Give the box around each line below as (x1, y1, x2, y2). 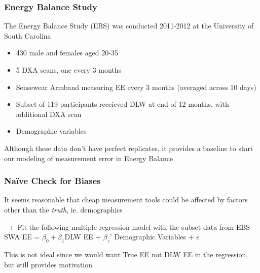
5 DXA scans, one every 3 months (16, 65, 122, 75)
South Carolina (4, 30, 51, 41)
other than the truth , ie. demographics (4, 204, 123, 215)
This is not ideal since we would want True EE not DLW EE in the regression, (4, 249, 248, 259)
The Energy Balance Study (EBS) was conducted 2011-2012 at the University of (4, 20, 254, 31)
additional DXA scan (16, 108, 82, 119)
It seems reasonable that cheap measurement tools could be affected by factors (4, 194, 248, 205)
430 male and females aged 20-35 (16, 47, 118, 58)
